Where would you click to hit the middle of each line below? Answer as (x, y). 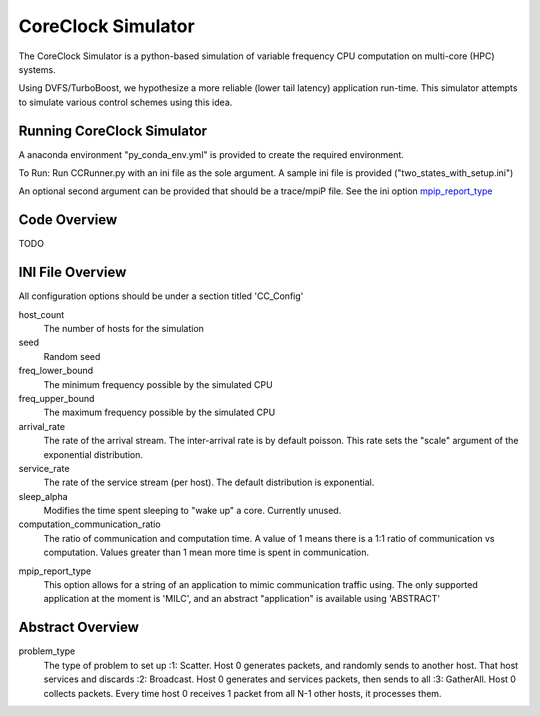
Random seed (72, 356)
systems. (37, 69)
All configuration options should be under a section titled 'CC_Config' (161, 296)
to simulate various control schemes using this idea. (125, 102)
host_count (41, 314)
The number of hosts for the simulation (124, 328)
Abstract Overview (78, 627)
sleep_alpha (43, 496)
